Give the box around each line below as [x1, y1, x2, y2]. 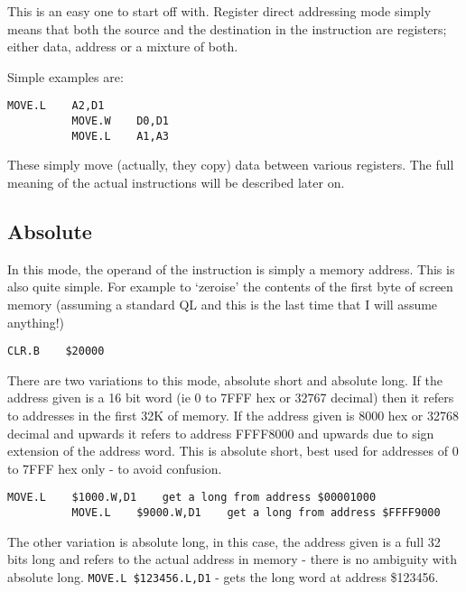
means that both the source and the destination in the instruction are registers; [7, 19, 447, 38]
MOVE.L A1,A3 [71, 129, 169, 143]
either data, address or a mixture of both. [7, 37, 238, 56]
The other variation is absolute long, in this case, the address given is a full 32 [7, 532, 441, 550]
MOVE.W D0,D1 [71, 115, 169, 128]
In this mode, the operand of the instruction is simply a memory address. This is [7, 259, 455, 278]
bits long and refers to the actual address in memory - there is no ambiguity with [7, 550, 457, 569]
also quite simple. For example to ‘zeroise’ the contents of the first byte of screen [7, 277, 453, 296]
